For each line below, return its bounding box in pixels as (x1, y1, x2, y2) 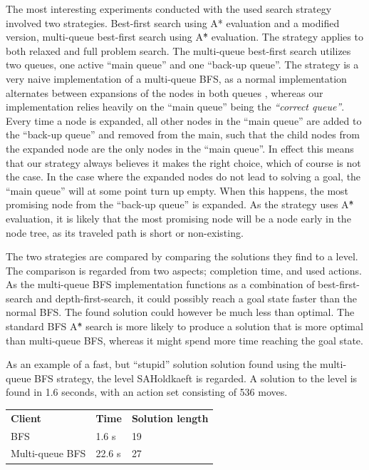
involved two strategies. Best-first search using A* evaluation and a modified (6, 15, 340, 30)
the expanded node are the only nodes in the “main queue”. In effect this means (6, 141, 354, 155)
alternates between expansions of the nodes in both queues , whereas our (6, 85, 323, 100)
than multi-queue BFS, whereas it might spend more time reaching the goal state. (6, 332, 363, 347)
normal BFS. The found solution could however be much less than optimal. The (6, 305, 355, 320)
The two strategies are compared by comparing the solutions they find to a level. (6, 249, 358, 264)
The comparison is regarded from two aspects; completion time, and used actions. (6, 262, 362, 277)
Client (11, 410, 41, 425)
